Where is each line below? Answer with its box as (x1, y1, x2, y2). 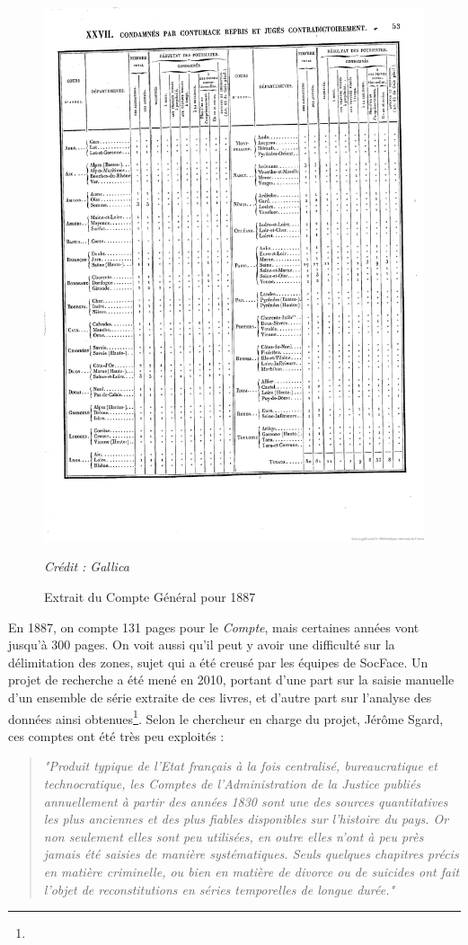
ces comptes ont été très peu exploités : (8, 726, 225, 745)
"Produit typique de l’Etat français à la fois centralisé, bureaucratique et (43, 756, 437, 775)
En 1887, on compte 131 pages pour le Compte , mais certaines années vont (8, 617, 419, 636)
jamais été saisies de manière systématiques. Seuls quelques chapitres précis (43, 844, 459, 863)
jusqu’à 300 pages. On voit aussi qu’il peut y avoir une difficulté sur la (8, 635, 395, 654)
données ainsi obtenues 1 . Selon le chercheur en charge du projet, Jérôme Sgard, (8, 706, 444, 728)
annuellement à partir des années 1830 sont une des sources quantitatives (43, 791, 448, 810)
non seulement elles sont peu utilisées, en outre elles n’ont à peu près (43, 826, 424, 845)
